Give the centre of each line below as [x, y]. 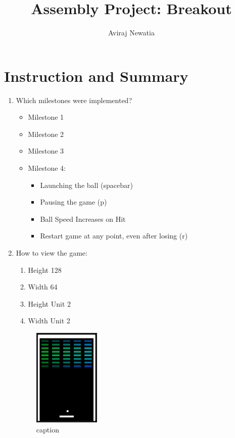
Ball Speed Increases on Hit [83, 218]
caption [48, 429]
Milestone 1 [46, 117]
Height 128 [45, 270]
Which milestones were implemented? [74, 100]
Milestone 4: [47, 168]
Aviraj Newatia [131, 33]
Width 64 [43, 287]
